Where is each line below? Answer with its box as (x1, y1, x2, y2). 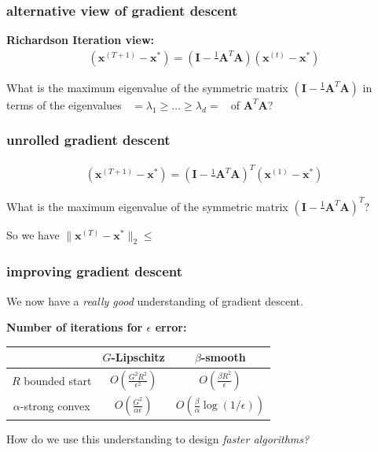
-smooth (200, 349, 246, 365)
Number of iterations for (6, 319, 143, 335)
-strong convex (20, 398, 90, 414)
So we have (6, 226, 60, 243)
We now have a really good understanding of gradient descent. (6, 292, 303, 309)
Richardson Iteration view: (6, 31, 155, 48)
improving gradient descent (6, 261, 183, 281)
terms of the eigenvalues (6, 96, 122, 113)
